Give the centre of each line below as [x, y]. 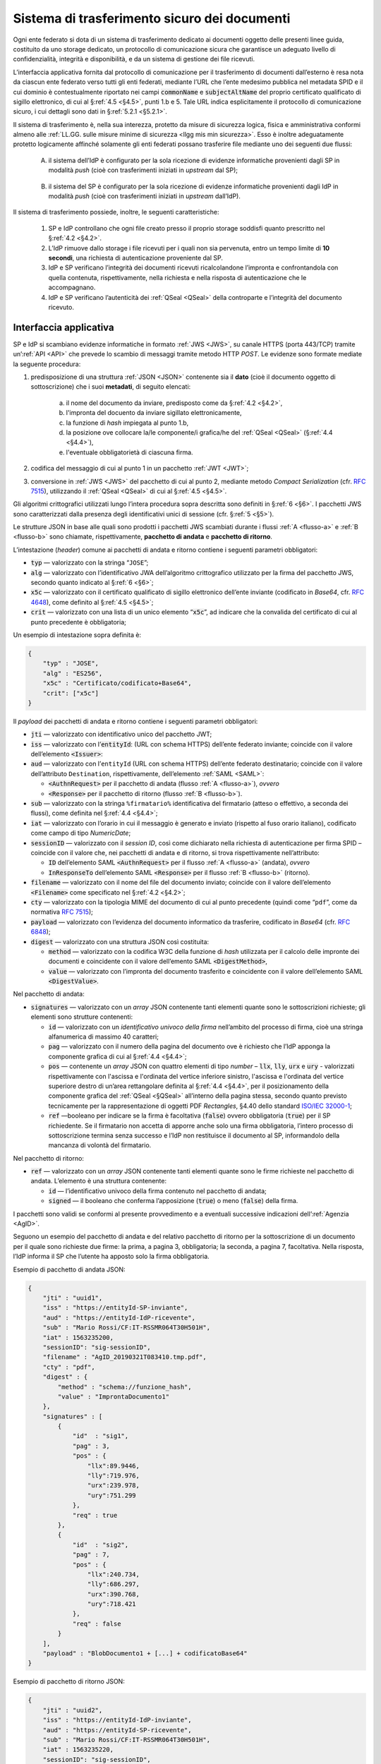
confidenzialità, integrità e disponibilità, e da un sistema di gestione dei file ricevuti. [134, 59]
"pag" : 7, [91, 1555]
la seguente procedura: [47, 364]
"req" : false [97, 1624]
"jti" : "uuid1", [73, 1298]
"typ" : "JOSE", [71, 664]
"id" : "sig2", [101, 1545]
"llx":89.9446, [114, 1466]
